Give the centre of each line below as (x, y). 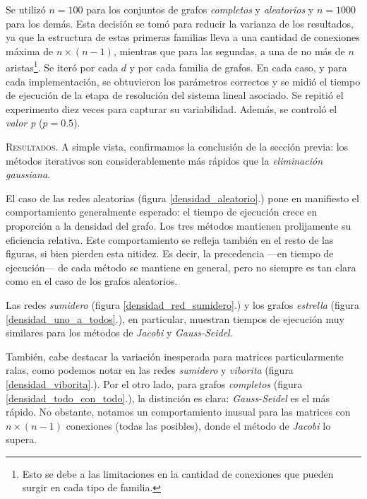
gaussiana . (28, 174)
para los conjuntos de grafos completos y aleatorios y (200, 9)
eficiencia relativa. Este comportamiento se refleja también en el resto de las (170, 239)
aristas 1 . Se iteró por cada (62, 66)
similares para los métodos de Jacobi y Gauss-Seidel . (119, 333)
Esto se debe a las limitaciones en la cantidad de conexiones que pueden (178, 473)
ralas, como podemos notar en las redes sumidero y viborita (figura (150, 370)
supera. (22, 439)
